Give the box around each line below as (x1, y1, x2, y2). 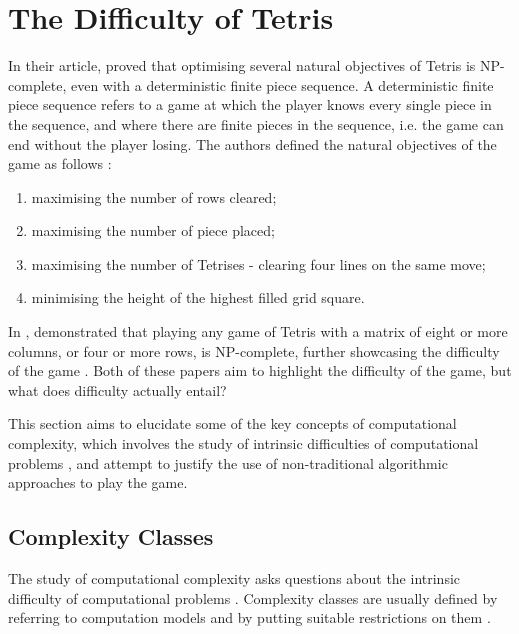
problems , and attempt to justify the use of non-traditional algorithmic (8, 452, 448, 473)
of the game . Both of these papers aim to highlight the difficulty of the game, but (8, 360, 512, 381)
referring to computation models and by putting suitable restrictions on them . (8, 607, 491, 628)
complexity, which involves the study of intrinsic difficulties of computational (8, 433, 479, 454)
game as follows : (8, 153, 112, 174)
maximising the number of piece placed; (31, 220, 275, 241)
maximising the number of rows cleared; (31, 186, 277, 207)
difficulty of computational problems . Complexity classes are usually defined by (8, 587, 498, 608)
